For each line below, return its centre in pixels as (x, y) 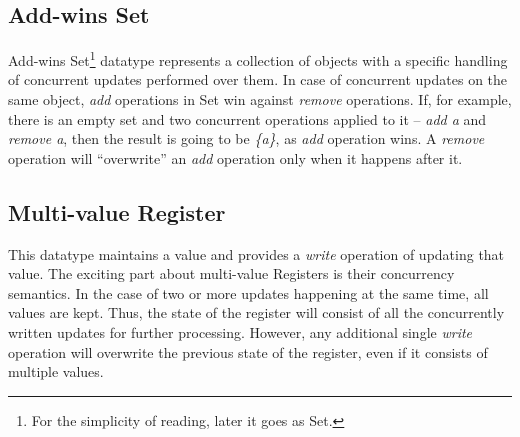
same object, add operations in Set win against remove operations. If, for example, (260, 99)
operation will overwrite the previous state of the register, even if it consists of (248, 351)
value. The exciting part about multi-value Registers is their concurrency (231, 273)
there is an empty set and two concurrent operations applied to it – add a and (247, 118)
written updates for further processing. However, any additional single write (240, 332)
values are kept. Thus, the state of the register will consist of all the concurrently (256, 312)
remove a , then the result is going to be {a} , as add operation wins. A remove (246, 138)
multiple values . (56, 371)
